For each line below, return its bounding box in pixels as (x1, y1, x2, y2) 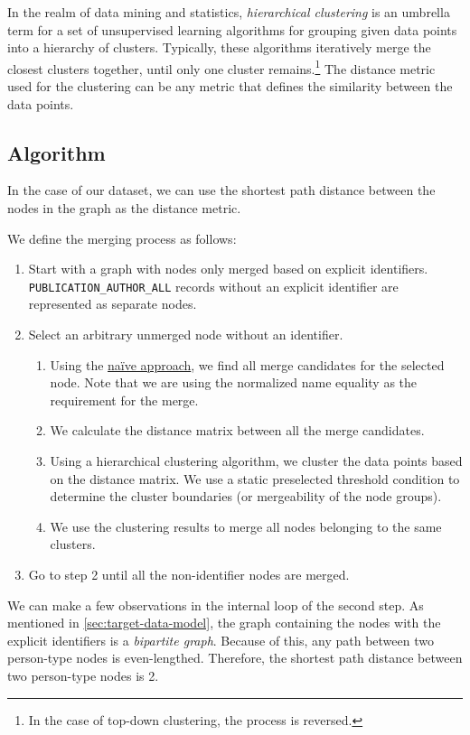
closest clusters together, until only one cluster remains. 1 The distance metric (7, 56, 436, 78)
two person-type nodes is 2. (7, 665, 159, 684)
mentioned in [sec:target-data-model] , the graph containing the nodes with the (7, 613, 441, 632)
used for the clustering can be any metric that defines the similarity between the (7, 77, 453, 96)
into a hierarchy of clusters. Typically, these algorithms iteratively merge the (7, 38, 431, 57)
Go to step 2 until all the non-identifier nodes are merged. (28, 564, 350, 583)
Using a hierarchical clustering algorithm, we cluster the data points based (50, 451, 463, 470)
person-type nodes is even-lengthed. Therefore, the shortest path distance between (7, 648, 463, 667)
